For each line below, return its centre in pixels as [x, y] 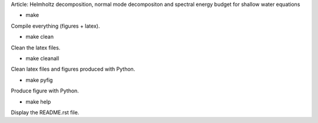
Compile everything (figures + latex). [55, 26]
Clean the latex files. [36, 48]
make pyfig [39, 80]
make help [38, 102]
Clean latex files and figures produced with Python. [73, 69]
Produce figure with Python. [45, 91]
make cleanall [42, 58]
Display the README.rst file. [45, 112]
